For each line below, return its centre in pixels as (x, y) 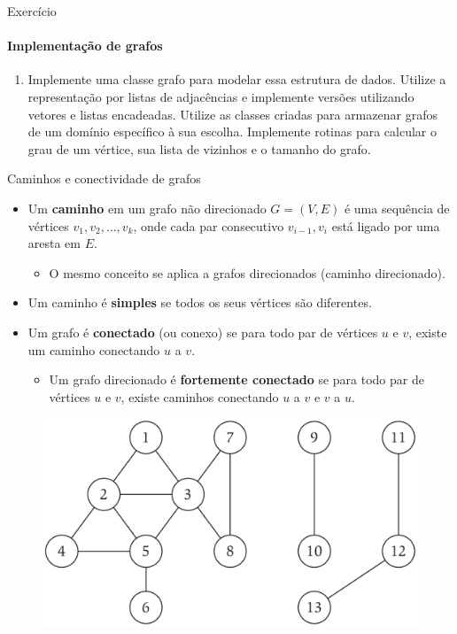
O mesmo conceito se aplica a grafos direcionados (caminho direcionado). (247, 272)
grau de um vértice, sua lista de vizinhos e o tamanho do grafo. (199, 148)
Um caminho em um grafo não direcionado (147, 208)
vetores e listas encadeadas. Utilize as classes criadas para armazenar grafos (232, 114)
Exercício (32, 11)
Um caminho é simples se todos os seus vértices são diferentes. (200, 302)
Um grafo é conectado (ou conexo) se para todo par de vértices (203, 332)
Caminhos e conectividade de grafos (104, 178)
